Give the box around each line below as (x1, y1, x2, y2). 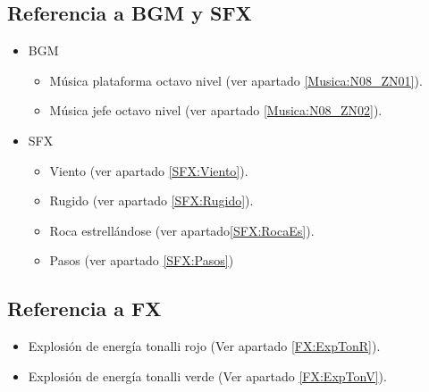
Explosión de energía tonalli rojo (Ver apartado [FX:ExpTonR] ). (28, 337, 381, 355)
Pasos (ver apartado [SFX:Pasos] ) (49, 251, 234, 270)
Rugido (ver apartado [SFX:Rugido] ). (49, 191, 254, 210)
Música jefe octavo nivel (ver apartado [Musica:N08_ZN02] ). (49, 101, 383, 120)
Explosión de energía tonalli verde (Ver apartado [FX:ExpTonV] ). (28, 366, 387, 385)
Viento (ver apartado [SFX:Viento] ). (49, 161, 248, 179)
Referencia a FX (7, 295, 162, 322)
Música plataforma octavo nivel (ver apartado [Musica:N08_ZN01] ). (49, 71, 423, 89)
